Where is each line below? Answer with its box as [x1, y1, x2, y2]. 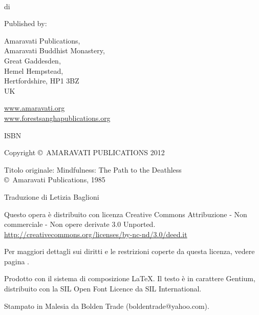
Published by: [4, 18, 47, 29]
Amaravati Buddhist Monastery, [4, 45, 105, 56]
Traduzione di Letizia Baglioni [4, 191, 99, 202]
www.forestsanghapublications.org [4, 112, 111, 123]
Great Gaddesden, [4, 55, 61, 66]
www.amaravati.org [4, 102, 65, 113]
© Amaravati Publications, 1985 [4, 174, 105, 185]
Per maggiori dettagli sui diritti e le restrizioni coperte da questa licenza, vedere [4, 246, 255, 257]
